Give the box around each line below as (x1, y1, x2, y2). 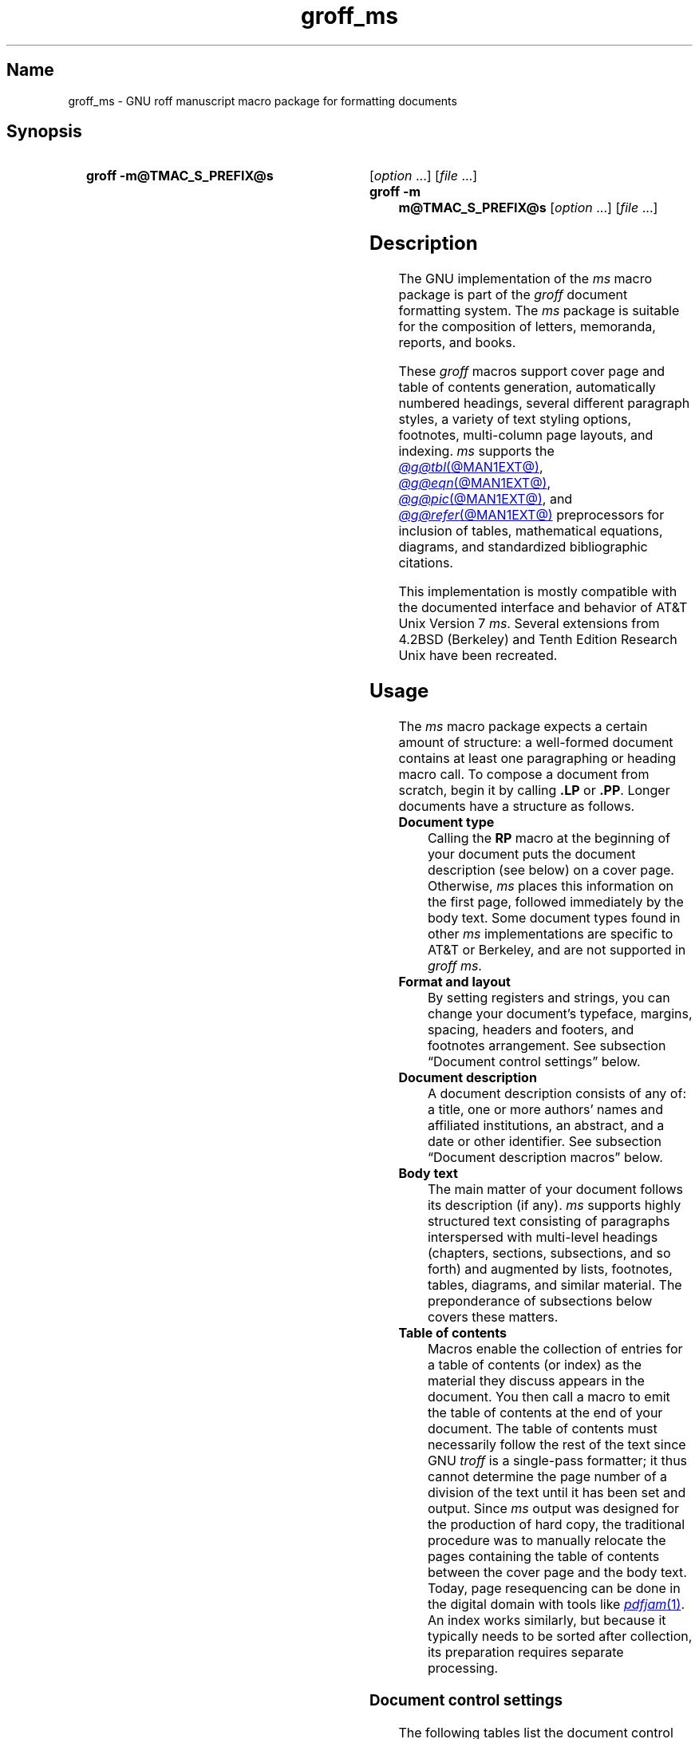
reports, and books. (398, 334, 516, 351)
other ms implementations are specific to (427, 926, 673, 943)
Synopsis (6, 121, 82, 142)
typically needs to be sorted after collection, (427, 1628, 693, 1645)
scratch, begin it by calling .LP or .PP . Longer (398, 782, 670, 799)
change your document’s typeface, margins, (427, 1006, 693, 1022)
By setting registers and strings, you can (427, 990, 670, 1006)
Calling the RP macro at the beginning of (427, 830, 670, 847)
